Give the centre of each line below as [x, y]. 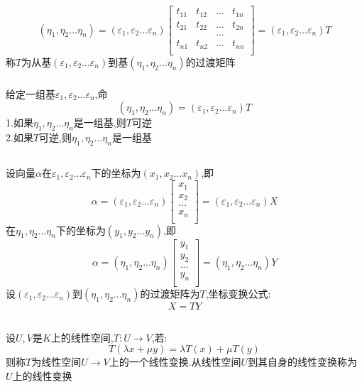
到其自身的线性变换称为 [303, 362]
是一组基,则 [100, 122]
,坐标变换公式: [238, 294]
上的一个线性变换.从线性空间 [175, 362]
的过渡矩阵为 [170, 294]
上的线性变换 [42, 375]
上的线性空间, [82, 337]
